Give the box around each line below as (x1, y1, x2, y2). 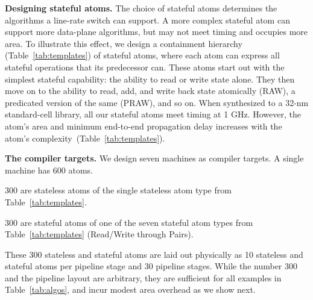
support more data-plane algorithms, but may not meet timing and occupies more (5, 25, 308, 38)
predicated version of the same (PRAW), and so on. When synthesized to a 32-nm (5, 96, 309, 108)
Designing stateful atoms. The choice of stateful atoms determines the (5, 2, 277, 14)
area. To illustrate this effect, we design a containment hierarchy (5, 37, 242, 49)
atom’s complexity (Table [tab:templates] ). (5, 131, 165, 144)
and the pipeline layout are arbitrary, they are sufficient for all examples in (5, 271, 282, 284)
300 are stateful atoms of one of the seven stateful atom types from (5, 216, 253, 228)
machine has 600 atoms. (5, 163, 93, 176)
